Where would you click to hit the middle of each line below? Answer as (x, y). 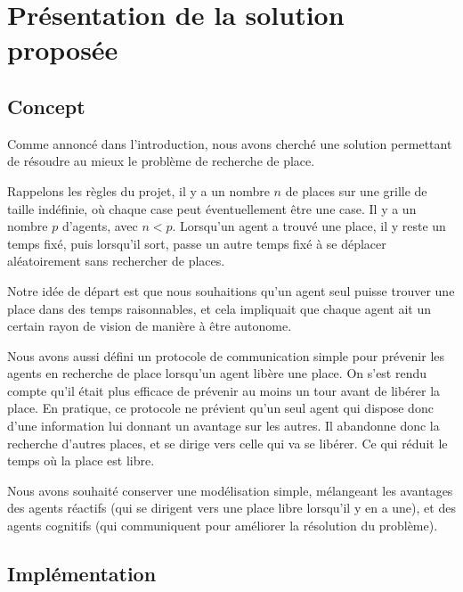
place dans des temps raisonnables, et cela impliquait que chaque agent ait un (219, 308)
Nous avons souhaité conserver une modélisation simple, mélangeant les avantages (230, 490)
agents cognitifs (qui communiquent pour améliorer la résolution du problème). (223, 526)
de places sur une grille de (356, 190)
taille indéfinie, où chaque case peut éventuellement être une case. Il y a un (212, 208)
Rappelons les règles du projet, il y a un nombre (138, 190)
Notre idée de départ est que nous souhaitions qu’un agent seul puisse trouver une (231, 290)
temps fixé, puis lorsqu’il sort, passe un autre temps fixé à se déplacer (197, 243)
